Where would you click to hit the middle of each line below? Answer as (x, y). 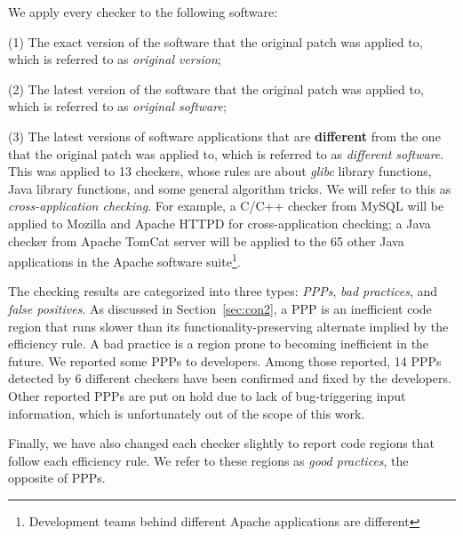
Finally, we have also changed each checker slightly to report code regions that (222, 443)
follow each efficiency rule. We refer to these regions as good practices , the (208, 460)
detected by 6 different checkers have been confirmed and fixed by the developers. (230, 378)
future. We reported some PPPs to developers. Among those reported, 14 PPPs (225, 360)
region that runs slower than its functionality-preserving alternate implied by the (228, 326)
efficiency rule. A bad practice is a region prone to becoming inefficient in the (219, 344)
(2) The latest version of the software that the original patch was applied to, (216, 88)
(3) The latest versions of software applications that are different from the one (224, 136)
